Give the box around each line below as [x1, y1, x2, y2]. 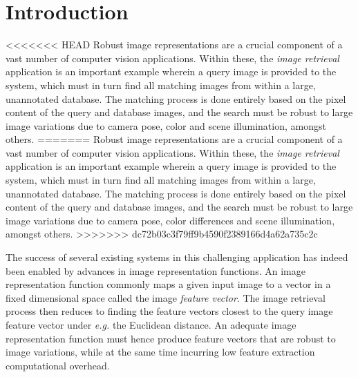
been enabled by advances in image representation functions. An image [6, 263, 305, 278]
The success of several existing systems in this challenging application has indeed [6, 250, 348, 264]
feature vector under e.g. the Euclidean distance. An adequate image [6, 318, 296, 331]
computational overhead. [6, 358, 110, 372]
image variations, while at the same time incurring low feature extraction [6, 345, 315, 359]
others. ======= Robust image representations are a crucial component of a [6, 132, 343, 146]
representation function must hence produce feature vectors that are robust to [6, 331, 336, 345]
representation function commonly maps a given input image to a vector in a [6, 277, 331, 291]
